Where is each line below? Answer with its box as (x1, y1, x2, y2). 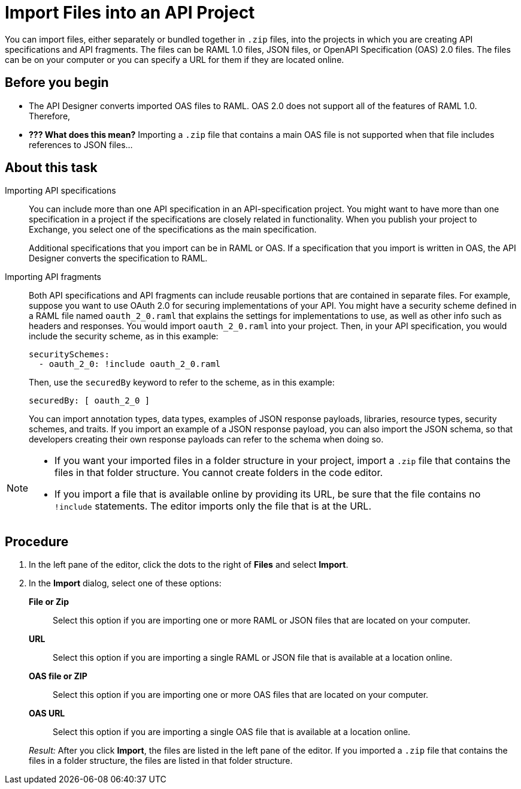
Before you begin (5, 75, 109, 91)
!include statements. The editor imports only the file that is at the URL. (54, 500, 372, 513)
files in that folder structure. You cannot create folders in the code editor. (54, 466, 383, 479)
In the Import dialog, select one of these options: (29, 578, 222, 589)
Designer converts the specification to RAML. (29, 253, 208, 264)
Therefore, (29, 110, 71, 121)
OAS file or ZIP (29, 671, 87, 682)
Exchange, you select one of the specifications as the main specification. (29, 224, 317, 235)
